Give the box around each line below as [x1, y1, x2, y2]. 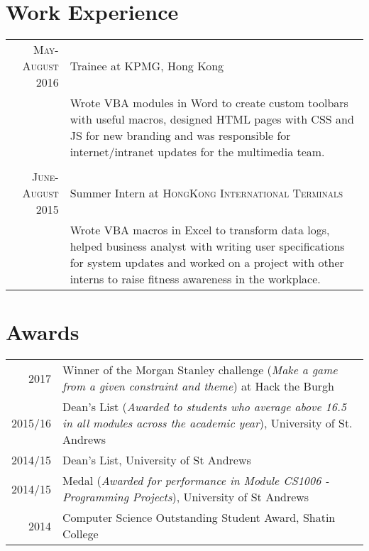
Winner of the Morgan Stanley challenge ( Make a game [62, 361, 338, 378]
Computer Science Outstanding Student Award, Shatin [62, 509, 336, 526]
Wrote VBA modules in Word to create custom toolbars [70, 94, 348, 111]
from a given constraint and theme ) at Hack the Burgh [62, 378, 334, 395]
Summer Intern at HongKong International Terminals [70, 185, 343, 202]
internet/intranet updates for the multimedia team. [70, 143, 325, 160]
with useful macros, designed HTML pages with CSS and [70, 111, 354, 128]
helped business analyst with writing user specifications [70, 238, 345, 255]
